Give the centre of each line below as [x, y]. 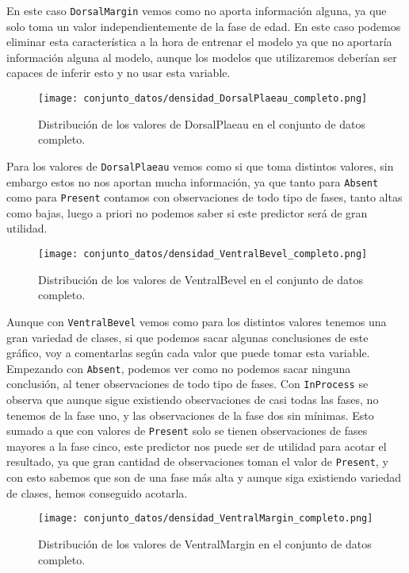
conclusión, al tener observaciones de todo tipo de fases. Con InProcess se [187, 384]
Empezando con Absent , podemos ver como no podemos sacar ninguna [179, 368]
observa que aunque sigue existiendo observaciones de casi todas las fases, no [193, 400]
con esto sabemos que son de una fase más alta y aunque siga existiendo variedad [204, 477]
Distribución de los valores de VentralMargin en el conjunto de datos [205, 543]
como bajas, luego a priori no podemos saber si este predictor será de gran [187, 212]
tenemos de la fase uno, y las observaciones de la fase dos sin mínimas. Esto [190, 415]
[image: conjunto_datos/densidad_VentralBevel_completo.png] [203, 254]
